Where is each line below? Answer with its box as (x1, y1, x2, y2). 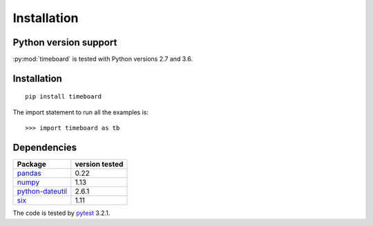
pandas (17, 169, 41, 178)
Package (17, 159, 46, 169)
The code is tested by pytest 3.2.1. (12, 209, 111, 217)
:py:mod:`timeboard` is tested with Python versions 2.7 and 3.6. (12, 55, 193, 63)
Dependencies (12, 142, 77, 154)
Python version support (12, 37, 117, 48)
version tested (75, 159, 124, 169)
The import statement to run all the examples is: (12, 107, 149, 116)
